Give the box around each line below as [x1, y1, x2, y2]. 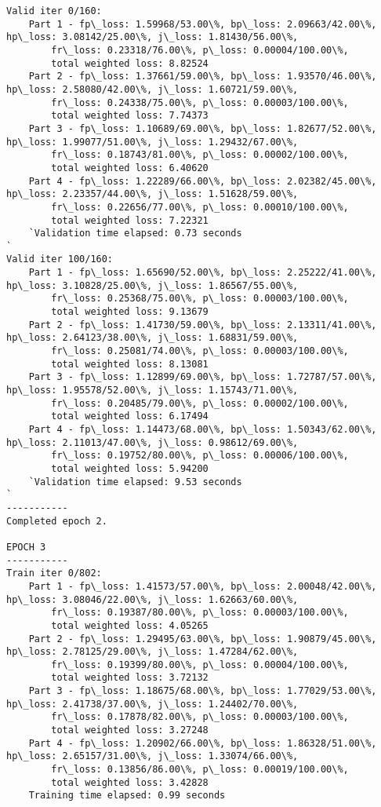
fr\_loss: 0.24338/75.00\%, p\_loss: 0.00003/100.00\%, [51, 97, 349, 108]
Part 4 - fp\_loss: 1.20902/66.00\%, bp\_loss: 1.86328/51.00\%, [28, 737, 377, 749]
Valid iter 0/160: [6, 5, 102, 16]
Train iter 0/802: [6, 568, 102, 579]
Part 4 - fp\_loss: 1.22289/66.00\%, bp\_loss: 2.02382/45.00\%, [28, 175, 377, 187]
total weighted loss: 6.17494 [51, 411, 209, 422]
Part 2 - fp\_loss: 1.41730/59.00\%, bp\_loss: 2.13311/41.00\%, [28, 319, 377, 330]
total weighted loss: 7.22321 [51, 214, 209, 226]
